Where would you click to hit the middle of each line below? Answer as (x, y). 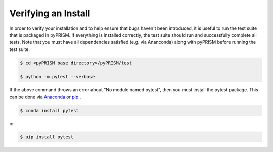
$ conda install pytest (50, 110)
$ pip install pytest (47, 137)
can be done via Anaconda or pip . (45, 97)
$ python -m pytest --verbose (57, 77)
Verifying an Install (50, 13)
